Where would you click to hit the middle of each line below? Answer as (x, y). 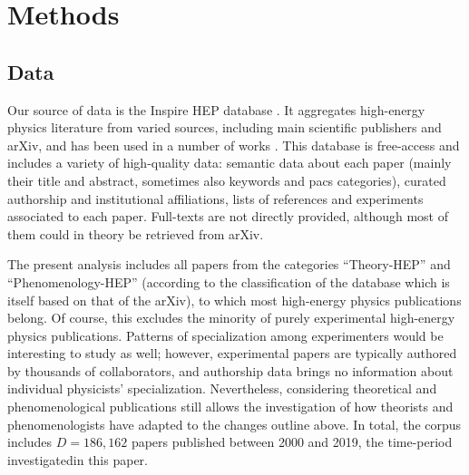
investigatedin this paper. (78, 459)
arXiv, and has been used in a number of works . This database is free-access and (234, 145)
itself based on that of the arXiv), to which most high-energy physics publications (234, 300)
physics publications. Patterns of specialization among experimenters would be (225, 335)
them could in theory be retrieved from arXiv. (136, 233)
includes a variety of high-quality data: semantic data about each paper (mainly (230, 163)
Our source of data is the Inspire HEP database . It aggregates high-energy (216, 109)
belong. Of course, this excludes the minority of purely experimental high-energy (231, 318)
